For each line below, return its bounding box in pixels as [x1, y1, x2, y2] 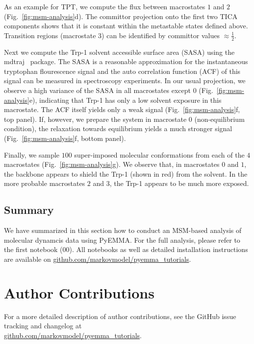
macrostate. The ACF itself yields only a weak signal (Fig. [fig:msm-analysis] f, [4, 104, 240, 115]
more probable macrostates [4, 178, 85, 188]
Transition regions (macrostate [4, 30, 96, 40]
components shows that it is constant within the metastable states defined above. [4, 21, 248, 31]
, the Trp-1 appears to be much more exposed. [109, 178, 249, 188]
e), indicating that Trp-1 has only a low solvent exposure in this [29, 94, 222, 105]
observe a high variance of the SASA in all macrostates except [4, 85, 191, 95]
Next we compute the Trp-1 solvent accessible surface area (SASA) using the [4, 46, 235, 57]
